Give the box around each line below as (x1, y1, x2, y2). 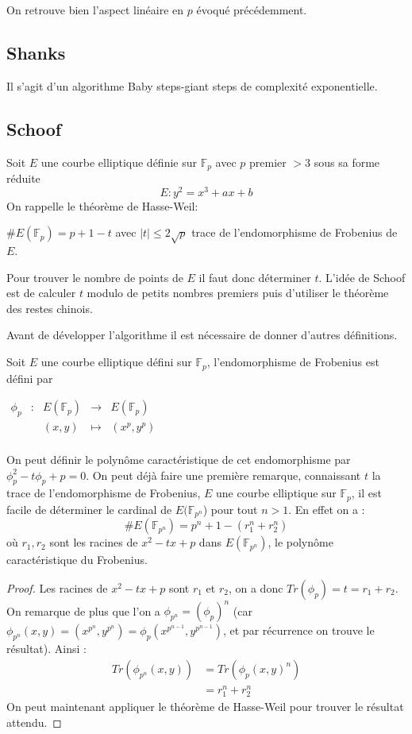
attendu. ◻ (6, 713, 62, 730)
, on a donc (228, 579, 283, 596)
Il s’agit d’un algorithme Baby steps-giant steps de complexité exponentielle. (6, 77, 378, 94)
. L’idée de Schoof (318, 268, 406, 285)
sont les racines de (49, 534, 138, 550)
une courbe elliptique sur (215, 485, 337, 501)
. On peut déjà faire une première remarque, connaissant (86, 466, 361, 483)
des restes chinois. (6, 299, 93, 316)
